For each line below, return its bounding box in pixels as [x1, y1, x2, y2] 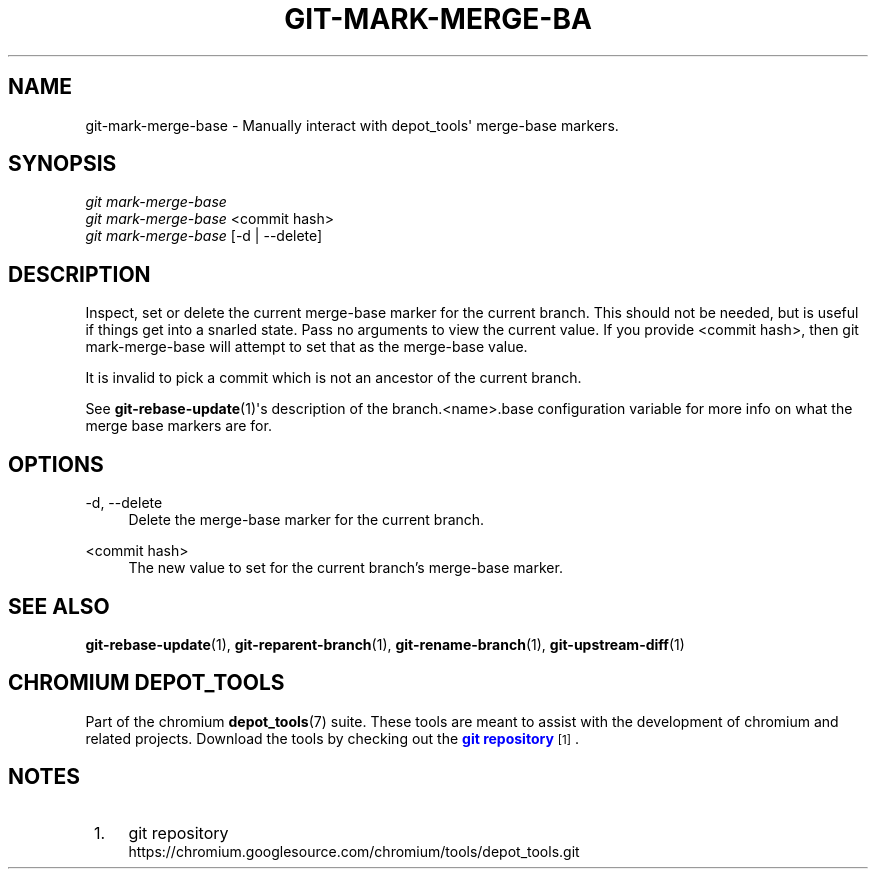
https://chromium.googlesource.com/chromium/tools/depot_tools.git [128, 842, 580, 860]
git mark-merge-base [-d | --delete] [85, 227, 323, 245]
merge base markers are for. [85, 417, 272, 435]
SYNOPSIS [8, 151, 117, 177]
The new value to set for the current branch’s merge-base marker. [128, 559, 563, 577]
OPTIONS [8, 451, 104, 477]
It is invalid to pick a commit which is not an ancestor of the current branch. [85, 369, 582, 387]
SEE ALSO [8, 593, 110, 619]
